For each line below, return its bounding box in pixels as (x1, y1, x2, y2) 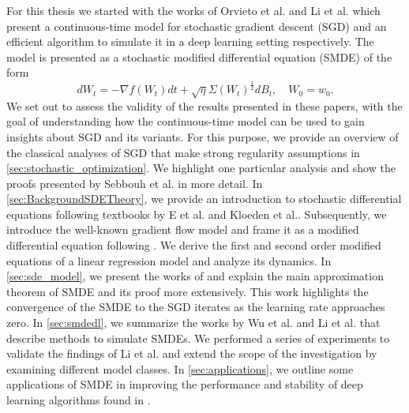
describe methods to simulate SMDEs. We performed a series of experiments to (6, 329, 390, 346)
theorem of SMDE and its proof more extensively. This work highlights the (6, 283, 369, 299)
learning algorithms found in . (6, 392, 151, 407)
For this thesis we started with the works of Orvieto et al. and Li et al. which (6, 2, 381, 18)
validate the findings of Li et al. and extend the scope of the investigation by (6, 345, 377, 362)
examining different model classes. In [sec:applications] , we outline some (6, 360, 354, 377)
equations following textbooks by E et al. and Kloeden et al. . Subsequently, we (6, 205, 387, 222)
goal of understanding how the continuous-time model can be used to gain (6, 113, 365, 130)
